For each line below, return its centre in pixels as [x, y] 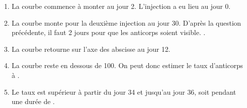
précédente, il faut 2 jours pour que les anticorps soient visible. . [108, 32]
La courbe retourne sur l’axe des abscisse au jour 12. [91, 49]
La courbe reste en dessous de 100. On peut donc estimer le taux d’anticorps [127, 65]
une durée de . [33, 101]
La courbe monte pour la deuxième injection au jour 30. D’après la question [126, 22]
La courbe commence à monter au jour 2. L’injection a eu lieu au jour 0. [121, 6]
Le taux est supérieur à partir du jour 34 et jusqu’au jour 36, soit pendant [124, 91]
